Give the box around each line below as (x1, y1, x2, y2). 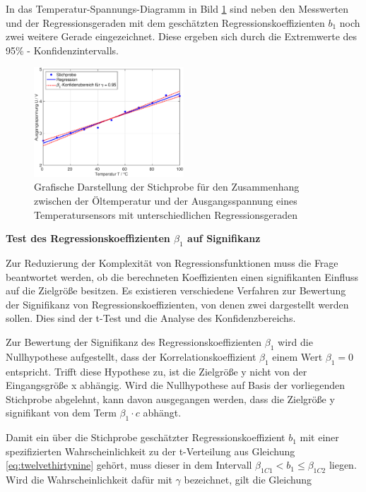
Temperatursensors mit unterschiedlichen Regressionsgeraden (34, 207, 298, 222)
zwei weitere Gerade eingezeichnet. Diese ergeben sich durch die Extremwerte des (6, 29, 358, 44)
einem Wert (272, 349, 323, 364)
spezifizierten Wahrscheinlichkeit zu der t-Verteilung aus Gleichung (6, 443, 295, 458)
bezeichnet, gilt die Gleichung (184, 472, 312, 487)
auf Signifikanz (187, 231, 261, 246)
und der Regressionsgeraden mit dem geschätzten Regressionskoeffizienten (6, 15, 325, 30)
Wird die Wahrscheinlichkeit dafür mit (6, 472, 172, 487)
